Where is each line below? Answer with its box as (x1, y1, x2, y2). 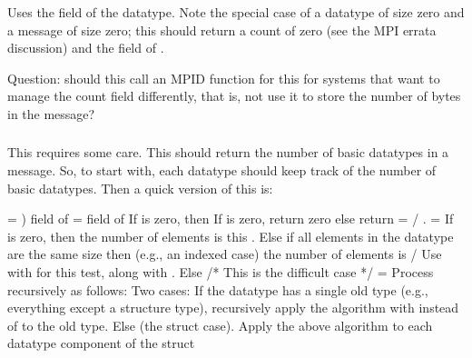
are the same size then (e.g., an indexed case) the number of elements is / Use (7, 244, 442, 264)
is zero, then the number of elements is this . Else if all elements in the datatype (7, 226, 454, 245)
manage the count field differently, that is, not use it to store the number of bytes (7, 86, 461, 105)
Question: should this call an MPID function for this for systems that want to (7, 68, 440, 87)
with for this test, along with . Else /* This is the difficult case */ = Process (7, 262, 434, 281)
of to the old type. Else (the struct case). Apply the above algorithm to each (7, 315, 433, 334)
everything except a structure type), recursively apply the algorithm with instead (7, 298, 459, 317)
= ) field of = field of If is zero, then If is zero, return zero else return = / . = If (7, 209, 454, 228)
